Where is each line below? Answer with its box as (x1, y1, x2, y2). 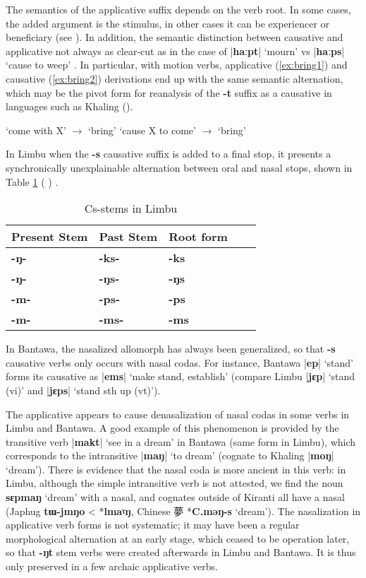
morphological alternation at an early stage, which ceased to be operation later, (6, 531, 350, 545)
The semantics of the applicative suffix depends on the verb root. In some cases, (6, 2, 351, 16)
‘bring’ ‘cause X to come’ (87, 122, 196, 137)
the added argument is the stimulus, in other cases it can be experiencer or (6, 16, 330, 30)
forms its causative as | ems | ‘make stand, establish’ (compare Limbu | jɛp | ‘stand (6, 369, 355, 384)
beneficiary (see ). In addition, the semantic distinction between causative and (6, 30, 343, 45)
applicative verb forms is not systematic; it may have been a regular (6, 517, 300, 532)
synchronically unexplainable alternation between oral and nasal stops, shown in (6, 160, 353, 175)
